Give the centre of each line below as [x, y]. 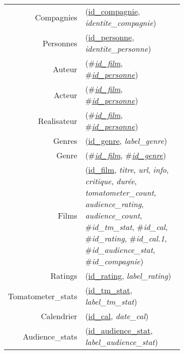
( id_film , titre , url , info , [127, 170]
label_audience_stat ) [121, 342]
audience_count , [113, 215]
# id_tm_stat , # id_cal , [126, 227]
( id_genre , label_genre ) [126, 141]
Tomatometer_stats [43, 296]
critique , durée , [111, 181]
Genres [65, 141]
